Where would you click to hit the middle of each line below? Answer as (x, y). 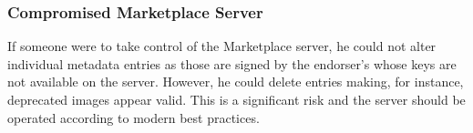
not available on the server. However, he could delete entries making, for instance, (236, 82)
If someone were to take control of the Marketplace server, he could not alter (222, 46)
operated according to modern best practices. (134, 117)
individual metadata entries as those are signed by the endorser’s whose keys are (232, 63)
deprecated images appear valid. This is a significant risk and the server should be (236, 99)
